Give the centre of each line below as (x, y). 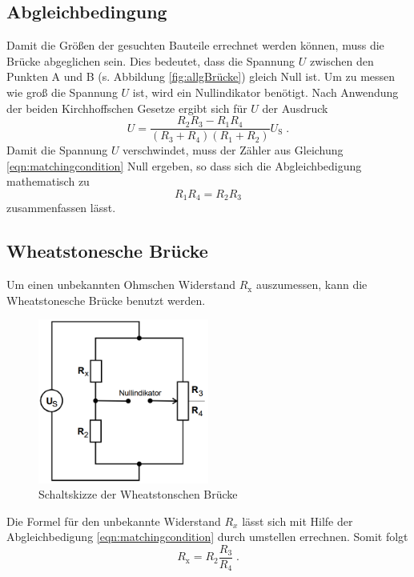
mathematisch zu (48, 181)
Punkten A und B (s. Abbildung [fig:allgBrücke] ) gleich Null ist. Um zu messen (201, 76)
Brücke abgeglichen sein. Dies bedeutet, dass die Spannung (151, 60)
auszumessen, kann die (312, 284)
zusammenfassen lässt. (61, 208)
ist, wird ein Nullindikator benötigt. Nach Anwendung (265, 92)
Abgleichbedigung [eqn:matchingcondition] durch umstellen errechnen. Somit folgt (207, 537)
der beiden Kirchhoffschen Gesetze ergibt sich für (127, 108)
